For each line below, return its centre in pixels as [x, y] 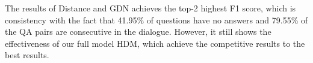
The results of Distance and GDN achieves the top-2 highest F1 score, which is [150, 8]
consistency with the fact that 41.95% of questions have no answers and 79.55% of [156, 19]
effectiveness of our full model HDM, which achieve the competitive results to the [155, 43]
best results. [27, 55]
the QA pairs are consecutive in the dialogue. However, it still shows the [138, 31]
